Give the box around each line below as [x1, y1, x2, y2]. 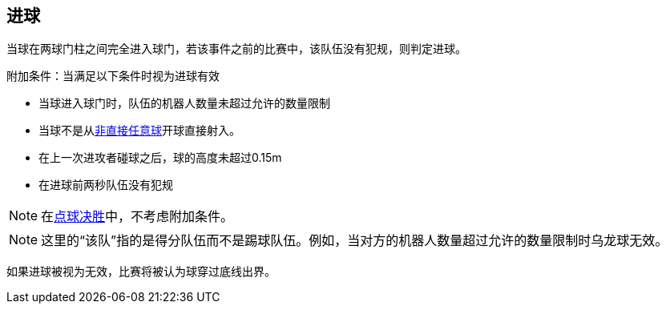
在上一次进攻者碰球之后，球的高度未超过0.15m [38, 151, 282, 165]
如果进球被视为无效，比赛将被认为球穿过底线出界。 [6, 264, 276, 279]
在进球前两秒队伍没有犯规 [38, 178, 173, 192]
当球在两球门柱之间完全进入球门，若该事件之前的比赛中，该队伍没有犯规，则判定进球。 [6, 42, 466, 56]
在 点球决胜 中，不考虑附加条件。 [41, 208, 234, 225]
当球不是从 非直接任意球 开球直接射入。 [38, 123, 240, 138]
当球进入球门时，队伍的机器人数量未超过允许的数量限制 [38, 96, 330, 111]
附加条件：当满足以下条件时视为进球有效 [6, 69, 220, 83]
